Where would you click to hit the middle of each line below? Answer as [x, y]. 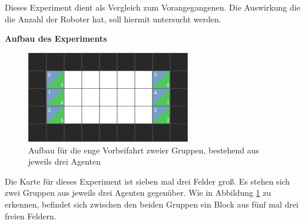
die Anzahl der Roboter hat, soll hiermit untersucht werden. [113, 19]
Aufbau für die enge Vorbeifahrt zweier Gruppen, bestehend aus [144, 150]
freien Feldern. [31, 215]
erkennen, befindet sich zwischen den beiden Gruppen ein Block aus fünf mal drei [152, 204]
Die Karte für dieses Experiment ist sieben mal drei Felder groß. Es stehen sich [147, 181]
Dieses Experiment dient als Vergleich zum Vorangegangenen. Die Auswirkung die [152, 7]
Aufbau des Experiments [56, 39]
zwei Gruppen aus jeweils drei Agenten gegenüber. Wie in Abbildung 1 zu [138, 193]
